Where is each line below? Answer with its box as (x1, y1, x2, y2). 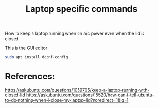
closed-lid (5, 92, 25, 98)
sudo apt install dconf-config (5, 55, 68, 60)
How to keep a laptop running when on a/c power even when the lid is (5, 31, 144, 37)
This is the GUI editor (5, 45, 48, 51)
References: (5, 71, 55, 82)
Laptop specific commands (25, 3, 138, 15)
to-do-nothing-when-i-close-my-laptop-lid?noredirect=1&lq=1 (5, 97, 129, 103)
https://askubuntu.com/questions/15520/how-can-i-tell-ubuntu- (26, 92, 154, 98)
